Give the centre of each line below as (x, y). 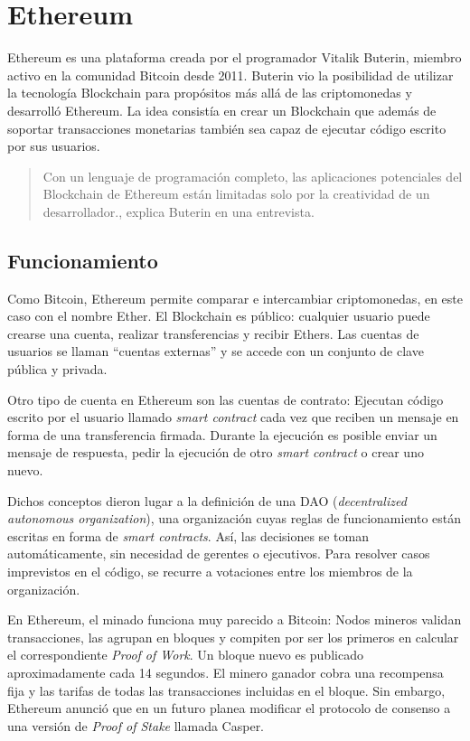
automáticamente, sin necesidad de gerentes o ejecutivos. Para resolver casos (219, 553)
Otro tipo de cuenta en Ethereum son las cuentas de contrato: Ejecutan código (226, 399)
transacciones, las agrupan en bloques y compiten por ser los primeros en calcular (233, 637)
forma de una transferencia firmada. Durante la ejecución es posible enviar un (222, 434)
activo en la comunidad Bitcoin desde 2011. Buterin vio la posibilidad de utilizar (230, 75)
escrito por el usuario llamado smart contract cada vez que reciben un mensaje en (233, 417)
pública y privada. (57, 369)
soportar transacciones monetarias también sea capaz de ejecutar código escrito (227, 128)
